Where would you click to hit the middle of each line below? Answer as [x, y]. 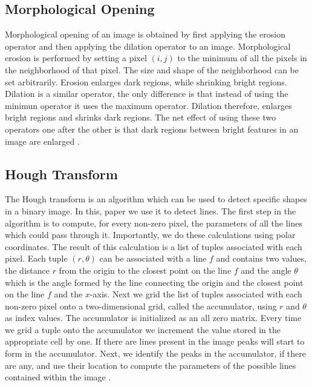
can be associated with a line [153, 258]
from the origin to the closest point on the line [145, 270]
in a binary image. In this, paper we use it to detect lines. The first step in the [151, 210]
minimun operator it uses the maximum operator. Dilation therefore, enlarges [148, 105]
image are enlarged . [42, 141]
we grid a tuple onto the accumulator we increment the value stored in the [143, 329]
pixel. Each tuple [36, 258]
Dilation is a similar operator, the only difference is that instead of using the [147, 94]
